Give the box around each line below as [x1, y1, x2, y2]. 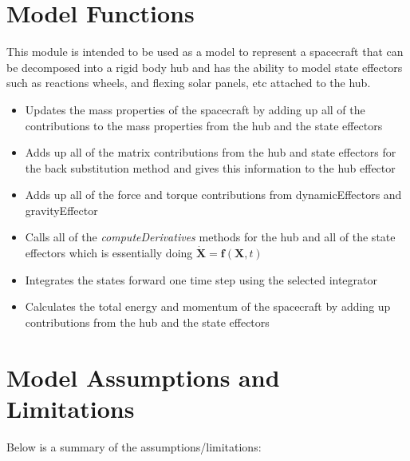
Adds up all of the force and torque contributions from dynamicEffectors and [25, 186, 402, 203]
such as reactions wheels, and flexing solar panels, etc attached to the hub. [6, 74, 371, 91]
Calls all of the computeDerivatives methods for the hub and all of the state [25, 229, 396, 245]
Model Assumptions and [6, 360, 280, 393]
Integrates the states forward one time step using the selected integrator [25, 271, 378, 288]
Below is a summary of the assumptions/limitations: [6, 438, 262, 455]
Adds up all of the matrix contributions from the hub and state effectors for [25, 144, 396, 161]
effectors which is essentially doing [25, 244, 193, 261]
